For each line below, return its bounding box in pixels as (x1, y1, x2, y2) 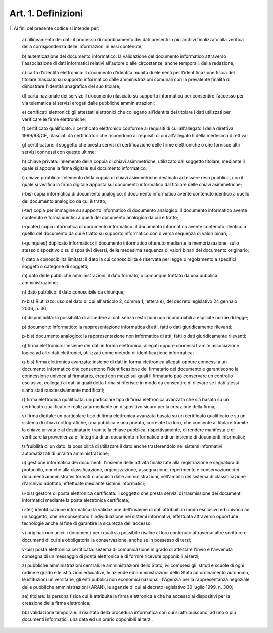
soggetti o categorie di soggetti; (22, 263, 89, 269)
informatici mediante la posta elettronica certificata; (22, 497, 130, 503)
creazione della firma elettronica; (22, 600, 91, 606)
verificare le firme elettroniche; (22, 116, 86, 122)
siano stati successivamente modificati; (22, 387, 105, 393)
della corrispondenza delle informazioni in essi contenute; (22, 43, 143, 50)
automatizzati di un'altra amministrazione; (22, 450, 109, 456)
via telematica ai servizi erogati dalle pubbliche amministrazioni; (22, 100, 155, 106)
